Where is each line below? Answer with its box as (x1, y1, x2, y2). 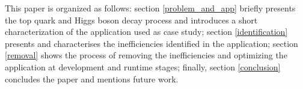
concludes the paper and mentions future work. (5, 72, 179, 85)
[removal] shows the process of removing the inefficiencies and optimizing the (5, 49, 287, 61)
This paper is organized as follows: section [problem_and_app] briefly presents (5, 2, 296, 14)
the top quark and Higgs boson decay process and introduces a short (5, 13, 258, 26)
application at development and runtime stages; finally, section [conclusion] (5, 60, 281, 73)
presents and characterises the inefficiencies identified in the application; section (5, 37, 298, 49)
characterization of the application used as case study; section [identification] (5, 25, 288, 38)
